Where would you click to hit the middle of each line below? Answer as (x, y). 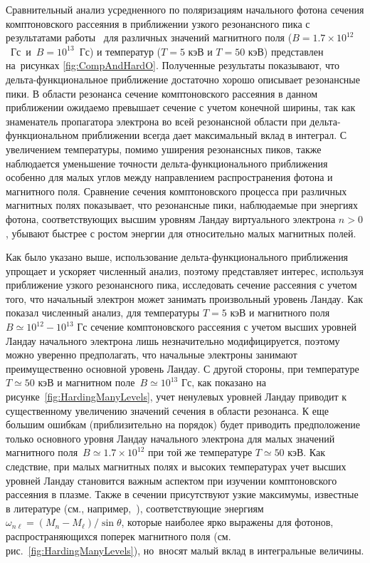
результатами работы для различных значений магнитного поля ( (149, 37)
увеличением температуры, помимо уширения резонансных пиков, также (164, 149)
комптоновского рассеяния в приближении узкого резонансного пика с (158, 23)
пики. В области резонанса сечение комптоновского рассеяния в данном (162, 93)
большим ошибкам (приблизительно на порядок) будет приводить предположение (183, 424)
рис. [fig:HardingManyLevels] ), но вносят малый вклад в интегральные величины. (185, 550)
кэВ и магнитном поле (86, 382)
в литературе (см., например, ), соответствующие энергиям (135, 508)
